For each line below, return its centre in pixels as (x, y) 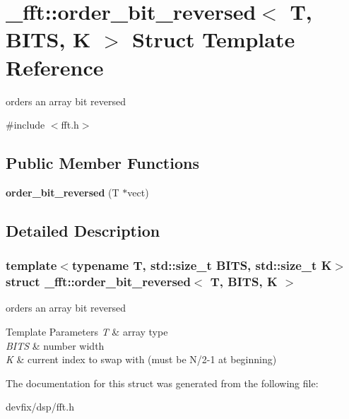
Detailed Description (83, 230)
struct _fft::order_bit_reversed (98, 282)
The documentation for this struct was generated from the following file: (162, 383)
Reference (55, 67)
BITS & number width (55, 345)
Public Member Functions (102, 163)
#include (25, 125)
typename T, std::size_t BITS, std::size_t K (202, 265)
